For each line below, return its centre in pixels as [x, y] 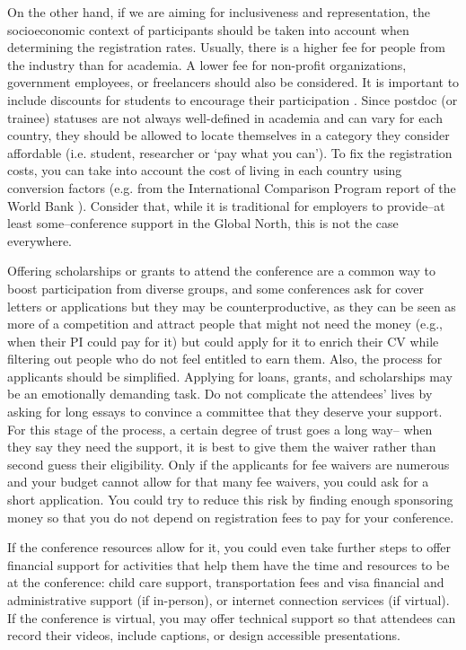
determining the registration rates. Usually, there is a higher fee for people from [226, 47]
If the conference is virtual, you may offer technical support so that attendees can [232, 617]
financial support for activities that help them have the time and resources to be [229, 564]
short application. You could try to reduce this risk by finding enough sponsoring [230, 500]
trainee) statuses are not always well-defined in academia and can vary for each [225, 117]
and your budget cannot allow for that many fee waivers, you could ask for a [218, 482]
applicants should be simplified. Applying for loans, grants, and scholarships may [230, 376]
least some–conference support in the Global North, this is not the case [203, 223]
